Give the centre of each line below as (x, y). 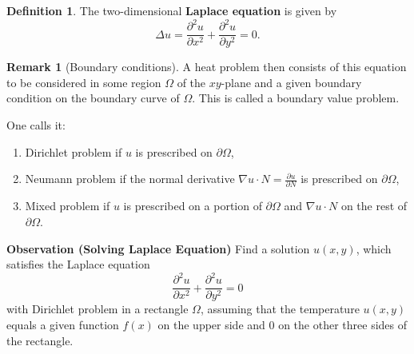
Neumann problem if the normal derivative (130, 179)
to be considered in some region (84, 82)
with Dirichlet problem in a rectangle (98, 309)
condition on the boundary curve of (93, 98)
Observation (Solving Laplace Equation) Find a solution (158, 248)
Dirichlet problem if (74, 151)
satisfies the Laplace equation (78, 264)
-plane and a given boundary (291, 82)
